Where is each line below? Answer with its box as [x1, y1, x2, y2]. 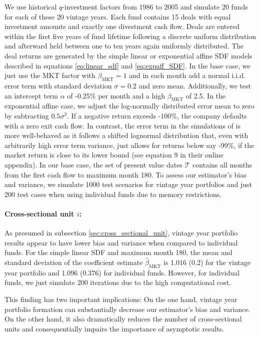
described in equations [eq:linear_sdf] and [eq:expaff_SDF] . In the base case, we [4, 60, 250, 70]
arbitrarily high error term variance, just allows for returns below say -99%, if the [4, 139, 254, 150]
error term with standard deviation [4, 80, 112, 90]
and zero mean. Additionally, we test [138, 80, 251, 90]
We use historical [4, 1, 57, 11]
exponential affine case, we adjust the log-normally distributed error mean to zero [4, 100, 254, 111]
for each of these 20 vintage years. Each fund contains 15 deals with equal [4, 11, 231, 21]
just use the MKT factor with [4, 70, 95, 80]
